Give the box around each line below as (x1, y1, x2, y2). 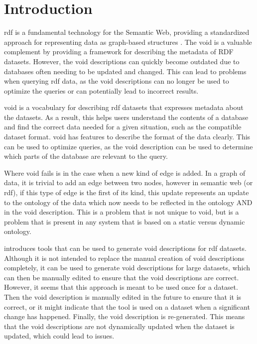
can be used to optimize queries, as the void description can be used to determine (4, 141, 253, 151)
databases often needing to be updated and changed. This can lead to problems (4, 66, 247, 76)
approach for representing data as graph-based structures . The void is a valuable (4, 36, 252, 47)
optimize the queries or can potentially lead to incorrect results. (4, 85, 199, 96)
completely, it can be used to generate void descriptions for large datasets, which (4, 262, 251, 273)
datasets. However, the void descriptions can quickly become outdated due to (4, 56, 240, 66)
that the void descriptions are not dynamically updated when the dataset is (4, 321, 235, 331)
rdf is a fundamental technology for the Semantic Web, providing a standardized (4, 27, 250, 37)
